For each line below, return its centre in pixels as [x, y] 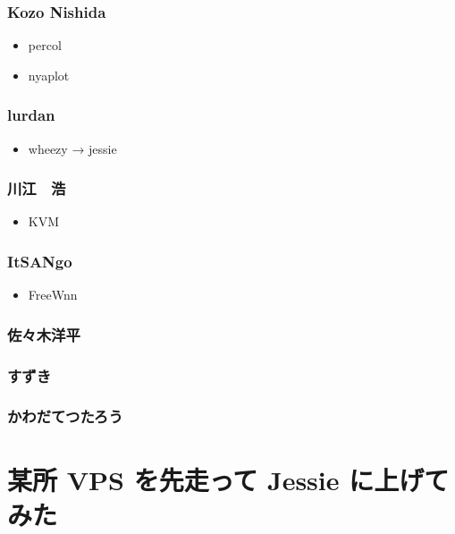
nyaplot [49, 75]
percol [45, 45]
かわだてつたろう [65, 416]
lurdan [31, 115]
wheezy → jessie [72, 148]
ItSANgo [40, 261]
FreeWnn [53, 295]
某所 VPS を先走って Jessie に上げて [228, 479]
